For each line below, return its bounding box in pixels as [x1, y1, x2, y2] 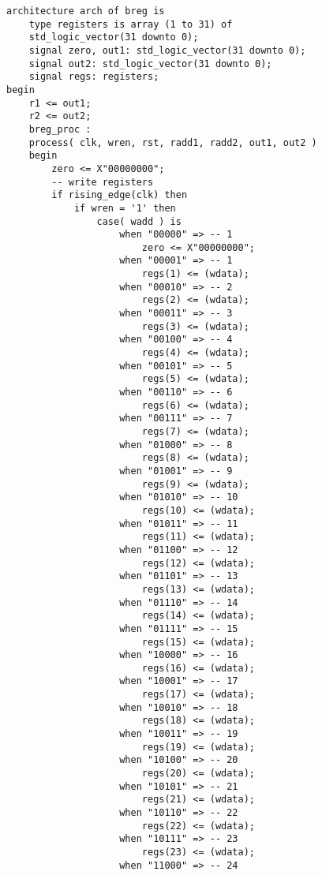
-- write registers [51, 176, 154, 188]
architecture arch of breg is [6, 6, 165, 17]
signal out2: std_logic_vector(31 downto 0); [28, 58, 272, 69]
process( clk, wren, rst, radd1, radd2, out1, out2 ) [28, 136, 317, 148]
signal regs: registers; [28, 71, 159, 83]
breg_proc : [28, 123, 92, 135]
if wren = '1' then [73, 202, 176, 214]
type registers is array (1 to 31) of [28, 18, 233, 30]
